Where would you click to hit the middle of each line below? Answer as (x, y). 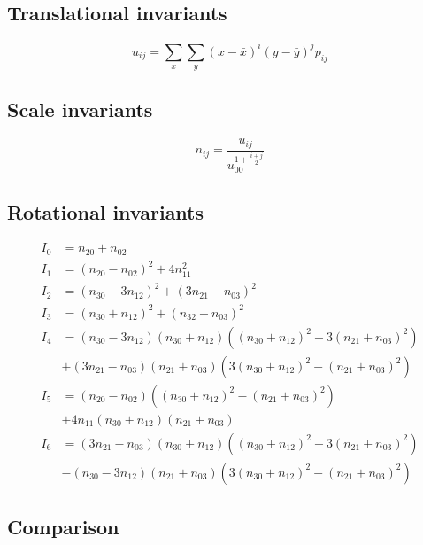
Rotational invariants (106, 211)
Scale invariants (80, 109)
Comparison (63, 527)
